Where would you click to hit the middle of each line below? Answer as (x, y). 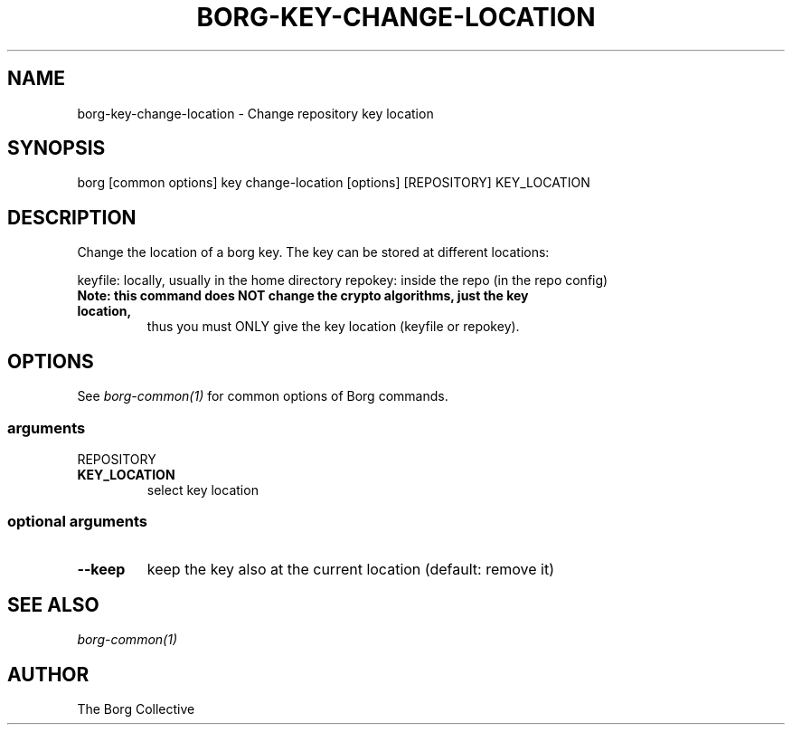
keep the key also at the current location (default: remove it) (350, 569)
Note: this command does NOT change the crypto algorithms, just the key (303, 296)
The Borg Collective (136, 709)
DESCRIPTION (72, 217)
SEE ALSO (53, 605)
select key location (203, 490)
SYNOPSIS (57, 148)
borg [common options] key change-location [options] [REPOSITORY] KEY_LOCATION (334, 183)
